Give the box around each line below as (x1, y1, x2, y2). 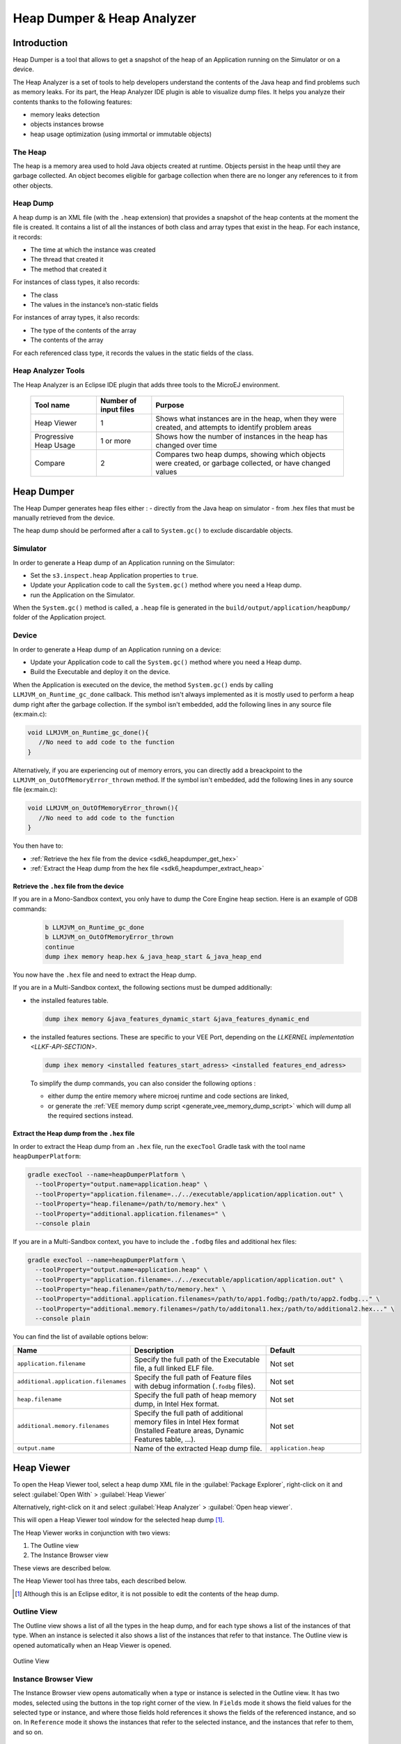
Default (269, 1345, 295, 1355)
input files (100, 405, 135, 414)
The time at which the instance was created (30, 246, 156, 254)
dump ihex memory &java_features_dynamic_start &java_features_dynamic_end (45, 1015, 310, 1023)
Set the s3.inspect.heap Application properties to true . (30, 571, 198, 579)
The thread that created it (30, 255, 104, 264)
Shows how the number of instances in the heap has (155, 432, 328, 442)
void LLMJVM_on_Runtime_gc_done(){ (27, 728, 149, 736)
